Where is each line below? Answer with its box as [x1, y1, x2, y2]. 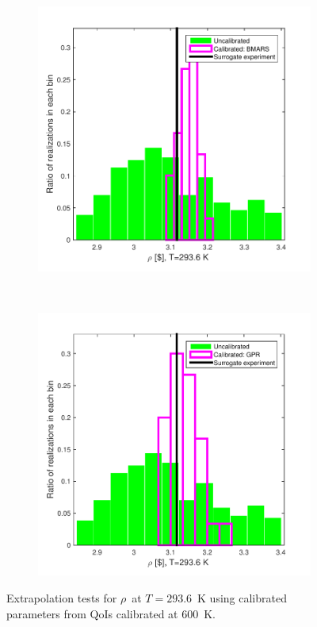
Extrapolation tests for [6, 590, 117, 606]
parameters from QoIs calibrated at [6, 605, 178, 621]
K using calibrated [197, 590, 287, 606]
